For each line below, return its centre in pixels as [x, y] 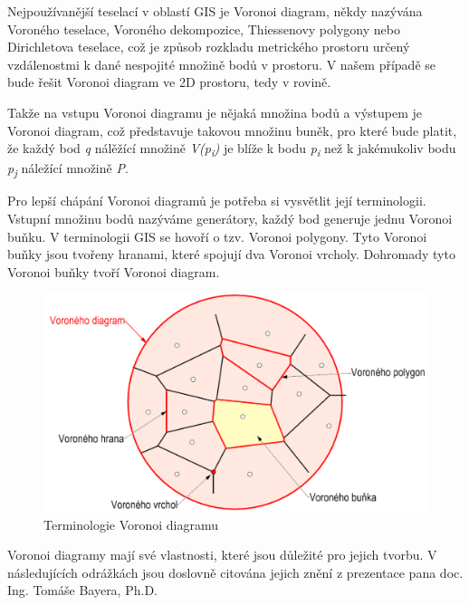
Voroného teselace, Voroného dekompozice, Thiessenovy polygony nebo [204, 29]
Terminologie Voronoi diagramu [131, 524]
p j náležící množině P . [68, 169]
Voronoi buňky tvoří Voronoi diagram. [114, 271]
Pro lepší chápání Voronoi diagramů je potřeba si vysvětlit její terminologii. [217, 201]
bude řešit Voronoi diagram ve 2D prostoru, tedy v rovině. [169, 82]
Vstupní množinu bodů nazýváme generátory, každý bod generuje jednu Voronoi [230, 218]
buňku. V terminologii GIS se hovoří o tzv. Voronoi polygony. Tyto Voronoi [217, 236]
